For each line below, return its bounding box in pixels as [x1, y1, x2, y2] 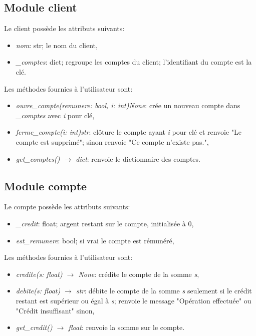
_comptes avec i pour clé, [16, 110, 95, 120]
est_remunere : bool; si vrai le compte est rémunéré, [16, 235, 174, 245]
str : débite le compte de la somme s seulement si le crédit [76, 285, 252, 296]
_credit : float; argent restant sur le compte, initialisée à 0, [16, 218, 194, 228]
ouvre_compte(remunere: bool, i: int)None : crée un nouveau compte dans [16, 100, 240, 111]
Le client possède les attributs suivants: [4, 23, 125, 34]
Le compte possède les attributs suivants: [4, 201, 130, 212]
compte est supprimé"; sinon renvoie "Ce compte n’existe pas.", [16, 136, 209, 147]
